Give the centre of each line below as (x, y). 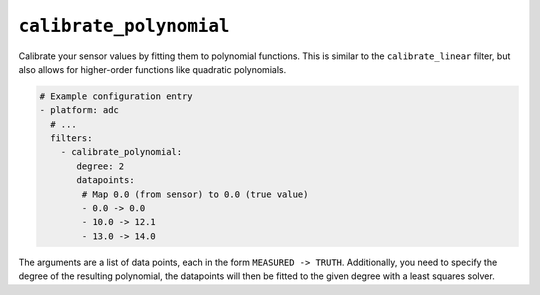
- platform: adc (79, 110)
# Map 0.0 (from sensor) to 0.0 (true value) (195, 194)
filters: (71, 138)
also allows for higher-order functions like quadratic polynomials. (152, 69)
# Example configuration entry (116, 96)
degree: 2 (100, 166)
